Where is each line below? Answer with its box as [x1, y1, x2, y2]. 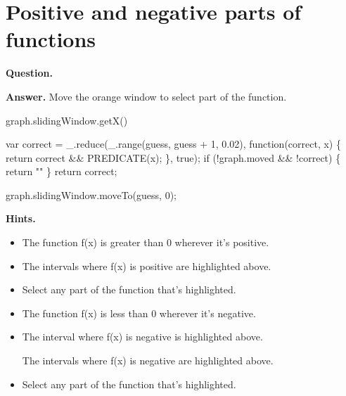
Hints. [6, 211, 36, 226]
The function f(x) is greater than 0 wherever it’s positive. [22, 235, 269, 250]
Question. [6, 65, 53, 80]
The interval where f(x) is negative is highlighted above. [22, 329, 263, 344]
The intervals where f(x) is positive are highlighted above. [22, 258, 271, 273]
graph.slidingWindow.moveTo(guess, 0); [6, 187, 177, 202]
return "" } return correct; [6, 164, 117, 179]
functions [6, 25, 96, 53]
